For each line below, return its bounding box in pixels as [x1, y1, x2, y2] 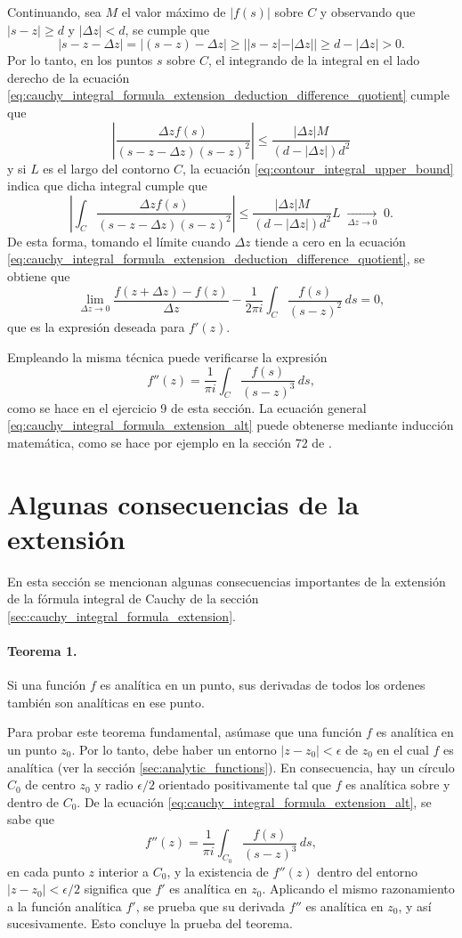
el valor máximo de [121, 3, 226, 20]
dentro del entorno [317, 861, 418, 880]
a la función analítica [7, 896, 122, 915]
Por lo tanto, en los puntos [7, 51, 153, 69]
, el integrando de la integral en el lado [207, 51, 420, 69]
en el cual [377, 740, 429, 758]
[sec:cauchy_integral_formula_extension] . [7, 606, 236, 625]
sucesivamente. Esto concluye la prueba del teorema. [7, 914, 293, 933]
